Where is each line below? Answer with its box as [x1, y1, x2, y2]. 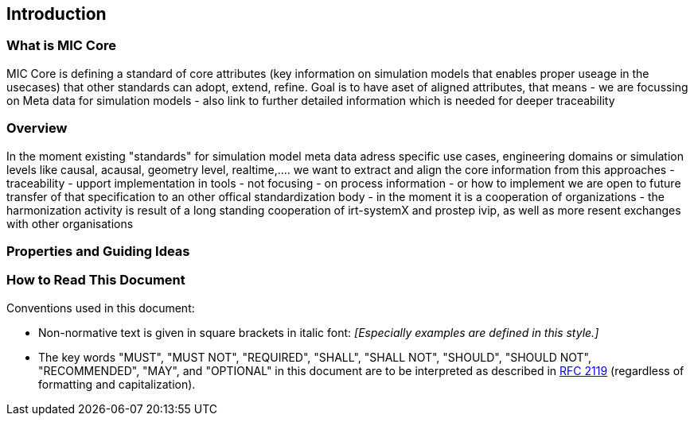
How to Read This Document [6, 272, 185, 288]
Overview [6, 120, 68, 137]
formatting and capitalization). [38, 377, 196, 391]
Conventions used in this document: [6, 300, 195, 315]
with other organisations [6, 216, 134, 230]
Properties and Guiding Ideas [6, 242, 190, 259]
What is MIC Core [6, 37, 116, 54]
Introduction [6, 4, 107, 24]
